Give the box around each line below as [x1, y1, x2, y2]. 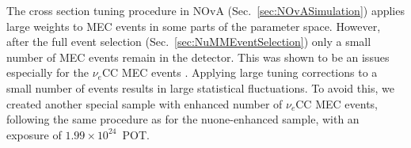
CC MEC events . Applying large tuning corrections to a [101, 64, 378, 81]
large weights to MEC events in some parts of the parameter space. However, [6, 17, 381, 34]
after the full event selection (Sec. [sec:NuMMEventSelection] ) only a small [6, 33, 371, 50]
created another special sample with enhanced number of [6, 95, 283, 112]
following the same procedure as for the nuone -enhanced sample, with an [6, 111, 360, 127]
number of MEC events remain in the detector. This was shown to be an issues [6, 48, 390, 65]
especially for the [6, 64, 89, 81]
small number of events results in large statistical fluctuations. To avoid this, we [6, 79, 394, 96]
